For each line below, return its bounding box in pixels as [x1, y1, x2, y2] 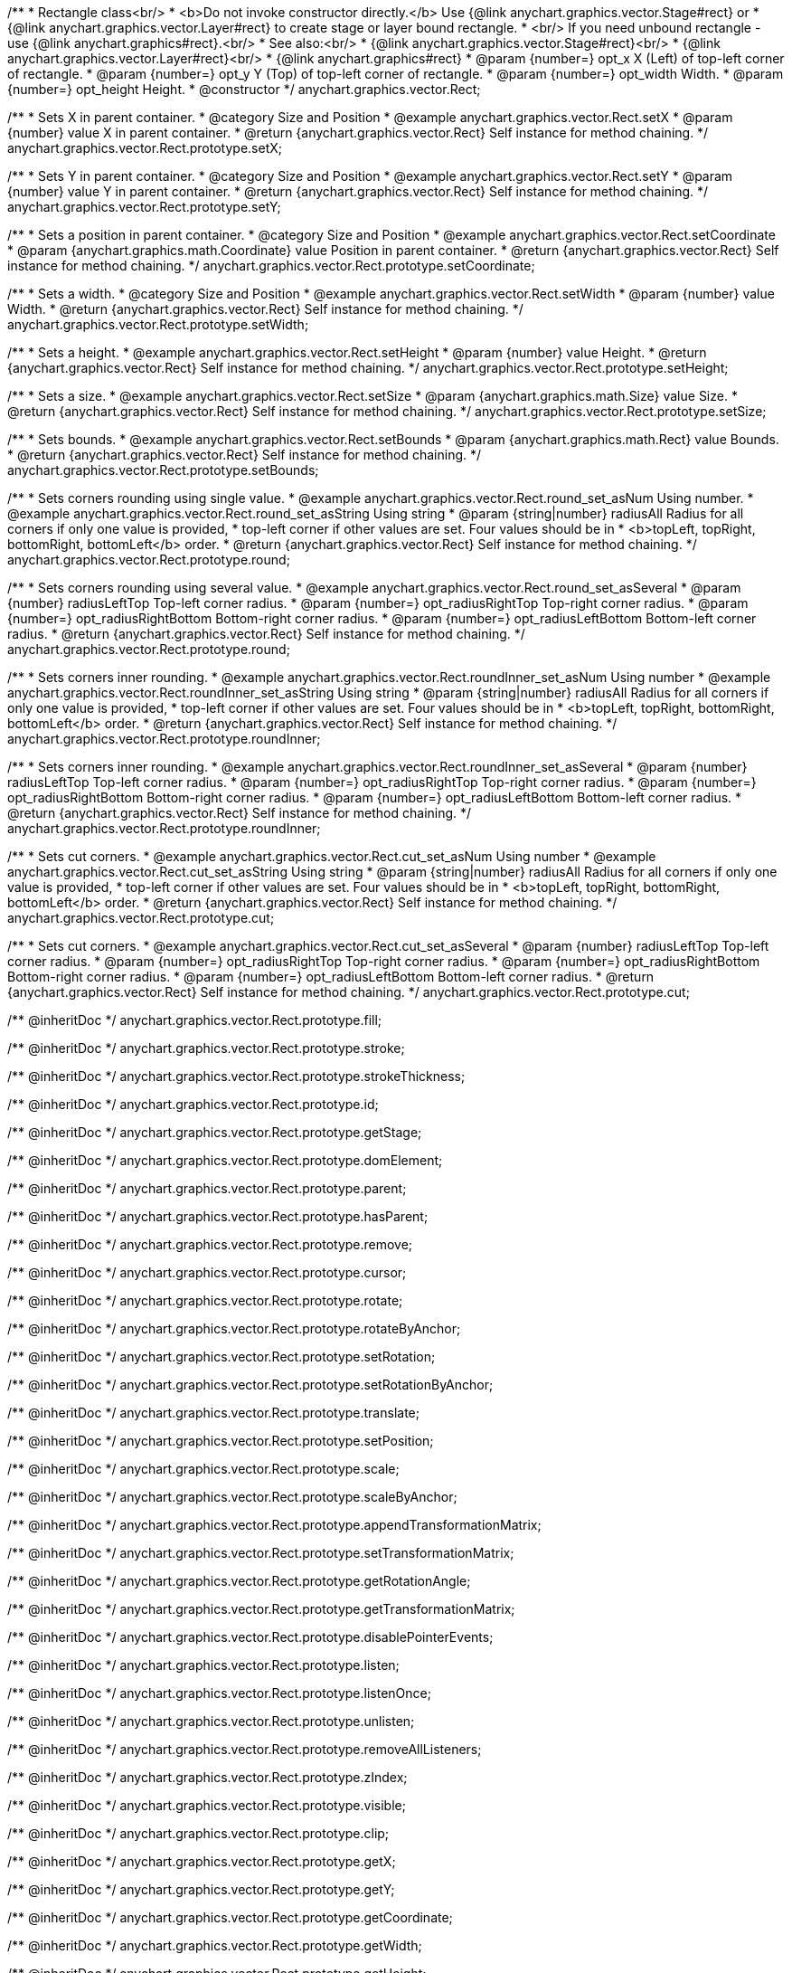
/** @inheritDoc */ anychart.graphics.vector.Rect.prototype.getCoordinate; [7, 1910, 453, 1925]
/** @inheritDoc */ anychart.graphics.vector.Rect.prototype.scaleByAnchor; [7, 1489, 457, 1504]
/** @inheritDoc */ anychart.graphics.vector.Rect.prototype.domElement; [7, 1152, 443, 1168]
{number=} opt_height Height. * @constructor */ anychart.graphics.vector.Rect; [7, 81, 481, 97]
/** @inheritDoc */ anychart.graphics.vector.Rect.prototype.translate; [7, 1405, 420, 1420]
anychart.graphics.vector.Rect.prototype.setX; [7, 140, 282, 156]
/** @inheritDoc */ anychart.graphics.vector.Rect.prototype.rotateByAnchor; [7, 1321, 461, 1336]
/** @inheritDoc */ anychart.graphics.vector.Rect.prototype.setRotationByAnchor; [7, 1377, 494, 1392]
